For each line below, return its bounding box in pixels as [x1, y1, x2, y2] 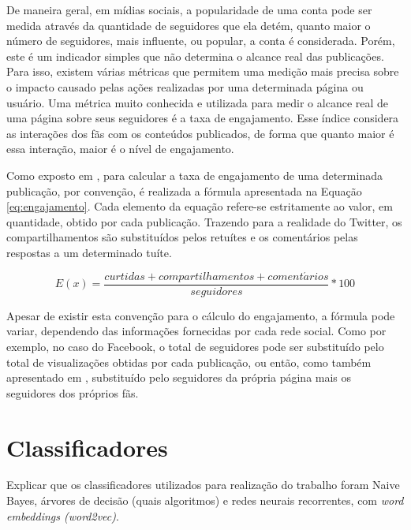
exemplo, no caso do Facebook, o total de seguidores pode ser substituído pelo [6, 338, 384, 354]
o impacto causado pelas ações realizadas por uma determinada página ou [6, 78, 364, 95]
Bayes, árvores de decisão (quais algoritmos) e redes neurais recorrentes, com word [6, 492, 404, 509]
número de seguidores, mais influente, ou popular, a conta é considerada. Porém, [6, 32, 395, 49]
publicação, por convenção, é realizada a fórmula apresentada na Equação [6, 182, 362, 199]
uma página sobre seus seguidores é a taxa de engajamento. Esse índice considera [6, 110, 399, 126]
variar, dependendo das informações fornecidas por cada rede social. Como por [6, 323, 387, 339]
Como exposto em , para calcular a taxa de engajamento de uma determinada [6, 166, 383, 183]
